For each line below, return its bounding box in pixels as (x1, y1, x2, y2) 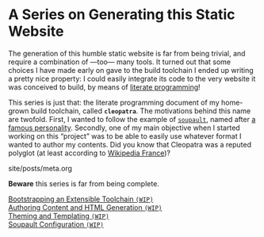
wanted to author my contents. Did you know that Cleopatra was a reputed (8, 140, 252, 149)
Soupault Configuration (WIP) (8, 220, 105, 229)
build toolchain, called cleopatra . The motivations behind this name (30, 105, 251, 116)
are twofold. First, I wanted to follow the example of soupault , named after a (8, 114, 256, 124)
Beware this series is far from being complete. (8, 178, 160, 188)
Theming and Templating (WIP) (8, 211, 109, 220)
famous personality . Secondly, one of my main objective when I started (8, 123, 240, 132)
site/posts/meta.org (8, 163, 73, 173)
